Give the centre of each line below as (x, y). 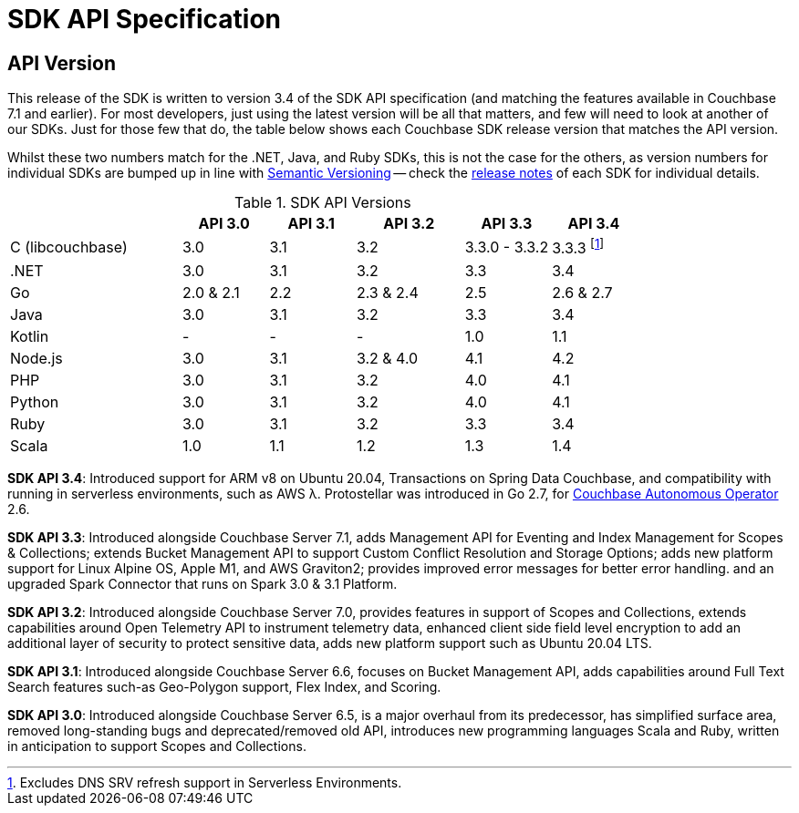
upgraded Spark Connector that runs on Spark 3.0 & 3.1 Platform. (202, 583)
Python (35, 401)
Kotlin (30, 336)
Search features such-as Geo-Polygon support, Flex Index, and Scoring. (224, 686)
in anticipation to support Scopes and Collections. (157, 746)
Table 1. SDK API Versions (322, 203)
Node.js (36, 358)
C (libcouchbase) (69, 247)
